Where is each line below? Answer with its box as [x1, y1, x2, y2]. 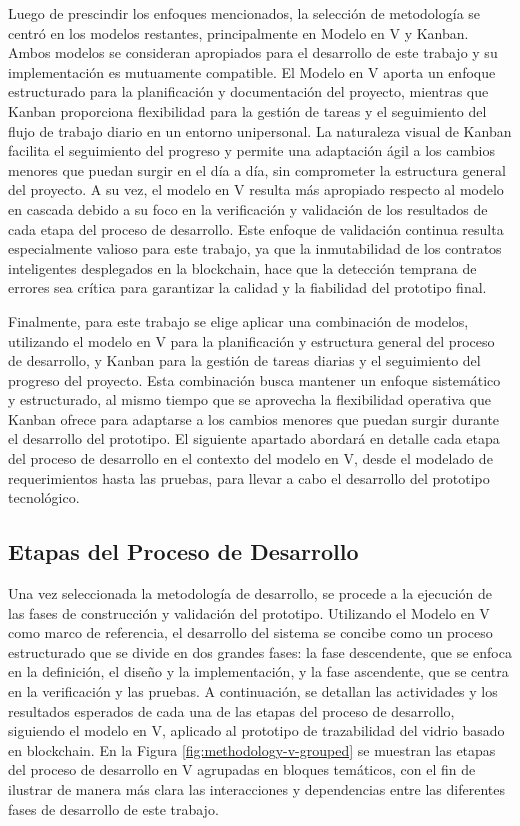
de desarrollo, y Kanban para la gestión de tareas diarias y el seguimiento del [8, 350, 481, 371]
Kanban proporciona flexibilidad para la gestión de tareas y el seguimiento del [8, 100, 487, 121]
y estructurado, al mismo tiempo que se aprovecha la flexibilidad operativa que [8, 389, 491, 410]
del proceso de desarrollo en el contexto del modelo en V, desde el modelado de [8, 448, 493, 469]
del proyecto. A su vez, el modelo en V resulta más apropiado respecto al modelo [8, 179, 504, 200]
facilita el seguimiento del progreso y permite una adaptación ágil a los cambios [8, 140, 495, 161]
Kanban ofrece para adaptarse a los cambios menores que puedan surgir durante [8, 408, 500, 429]
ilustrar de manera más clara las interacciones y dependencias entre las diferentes [8, 778, 505, 799]
